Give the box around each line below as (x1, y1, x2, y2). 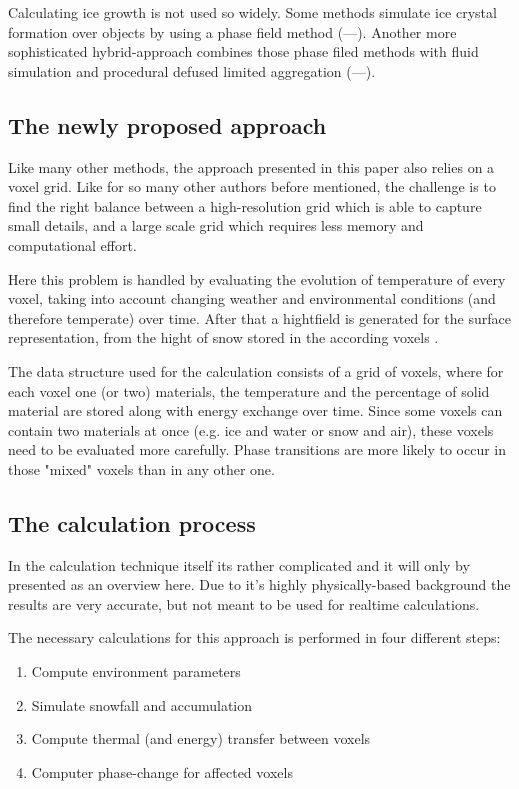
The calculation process (8, 507, 256, 538)
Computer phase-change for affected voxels (31, 761, 293, 782)
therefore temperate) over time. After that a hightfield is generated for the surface (8, 307, 511, 328)
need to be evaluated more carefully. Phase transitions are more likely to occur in (8, 439, 507, 460)
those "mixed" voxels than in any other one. (8, 458, 275, 479)
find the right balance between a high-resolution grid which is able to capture (8, 195, 482, 216)
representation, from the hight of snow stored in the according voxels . (8, 327, 439, 348)
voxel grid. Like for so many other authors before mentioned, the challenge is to (8, 176, 496, 197)
